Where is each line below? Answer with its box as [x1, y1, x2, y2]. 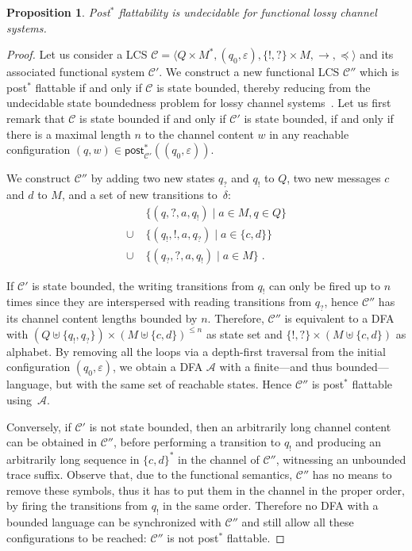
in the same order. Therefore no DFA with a [163, 497, 379, 514]
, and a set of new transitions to [61, 186, 218, 202]
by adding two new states [90, 170, 215, 186]
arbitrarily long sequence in [6, 450, 140, 467]
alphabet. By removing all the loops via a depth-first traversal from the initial [6, 342, 386, 359]
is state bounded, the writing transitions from [32, 277, 254, 293]
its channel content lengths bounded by [6, 310, 198, 327]
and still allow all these [241, 514, 354, 530]
